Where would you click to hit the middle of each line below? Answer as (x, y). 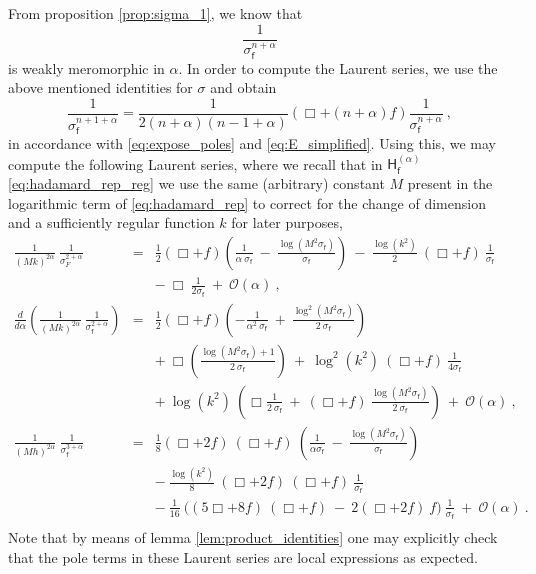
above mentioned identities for (100, 87)
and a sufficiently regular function (111, 222)
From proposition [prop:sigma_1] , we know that (155, 13)
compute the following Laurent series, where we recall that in (195, 163)
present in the (450, 183)
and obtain (243, 87)
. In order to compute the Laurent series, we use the (338, 67)
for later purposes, (287, 222)
